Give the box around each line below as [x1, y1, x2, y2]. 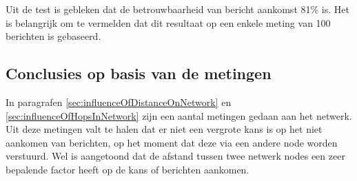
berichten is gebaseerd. [6, 29, 101, 43]
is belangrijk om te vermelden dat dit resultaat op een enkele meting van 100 [6, 15, 331, 30]
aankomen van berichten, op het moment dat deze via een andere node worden [6, 135, 338, 149]
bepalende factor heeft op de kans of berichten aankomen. [6, 162, 249, 176]
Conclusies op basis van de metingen [6, 63, 272, 84]
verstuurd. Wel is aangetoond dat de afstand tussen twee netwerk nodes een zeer [6, 149, 345, 163]
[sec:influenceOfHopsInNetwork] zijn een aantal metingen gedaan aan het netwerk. [6, 108, 352, 123]
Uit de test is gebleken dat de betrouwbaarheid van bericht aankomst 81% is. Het [6, 2, 349, 16]
